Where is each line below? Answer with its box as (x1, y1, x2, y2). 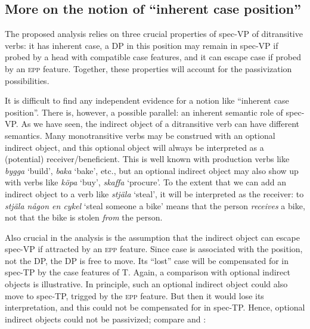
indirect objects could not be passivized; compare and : (5, 312, 206, 325)
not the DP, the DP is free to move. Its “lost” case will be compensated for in (5, 254, 289, 266)
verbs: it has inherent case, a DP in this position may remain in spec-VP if (5, 39, 278, 51)
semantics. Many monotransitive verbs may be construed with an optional (5, 129, 275, 141)
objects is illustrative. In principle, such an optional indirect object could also (5, 278, 288, 290)
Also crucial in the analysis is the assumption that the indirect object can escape (5, 231, 300, 243)
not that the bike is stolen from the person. (5, 211, 163, 224)
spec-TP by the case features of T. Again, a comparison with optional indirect (5, 266, 290, 278)
